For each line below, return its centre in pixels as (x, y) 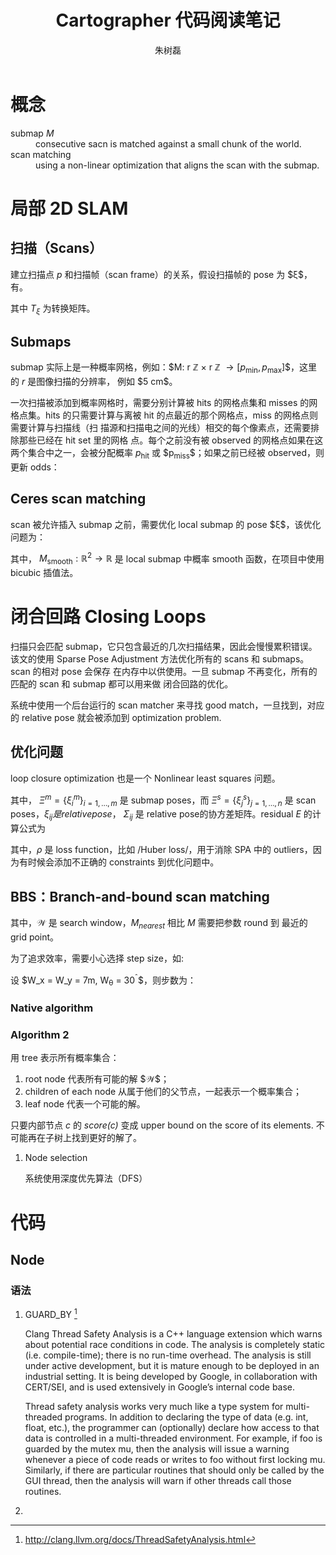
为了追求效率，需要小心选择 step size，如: (97, 958)
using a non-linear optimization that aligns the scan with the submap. (177, 165)
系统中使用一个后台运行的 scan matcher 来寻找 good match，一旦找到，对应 (167, 705)
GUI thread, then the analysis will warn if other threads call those (158, 1480)
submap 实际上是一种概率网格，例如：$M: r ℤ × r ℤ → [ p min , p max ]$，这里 (164, 368)
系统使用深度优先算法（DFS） (86, 1178)
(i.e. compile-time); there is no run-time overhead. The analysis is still (168, 1355)
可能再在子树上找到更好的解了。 (76, 1138)
